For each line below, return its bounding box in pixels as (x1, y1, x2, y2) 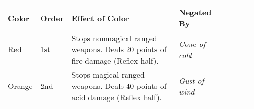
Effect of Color (71, 12, 129, 23)
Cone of (178, 38, 206, 49)
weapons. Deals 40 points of (71, 80, 167, 91)
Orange (8, 80, 33, 91)
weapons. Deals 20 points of (71, 44, 167, 55)
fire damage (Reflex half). (71, 55, 159, 66)
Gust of (178, 74, 204, 86)
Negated (178, 6, 212, 18)
